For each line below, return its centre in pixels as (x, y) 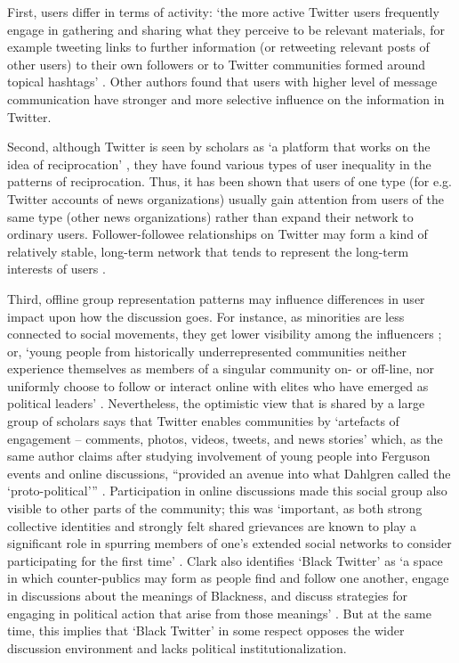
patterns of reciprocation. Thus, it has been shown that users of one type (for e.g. (229, 181)
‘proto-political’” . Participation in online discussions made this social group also (227, 491)
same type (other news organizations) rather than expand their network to (210, 216)
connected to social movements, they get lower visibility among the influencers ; (225, 334)
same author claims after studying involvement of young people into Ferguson (219, 456)
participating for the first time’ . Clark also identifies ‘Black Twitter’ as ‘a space (225, 560)
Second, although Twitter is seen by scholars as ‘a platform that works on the (219, 147)
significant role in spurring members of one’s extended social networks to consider (229, 543)
